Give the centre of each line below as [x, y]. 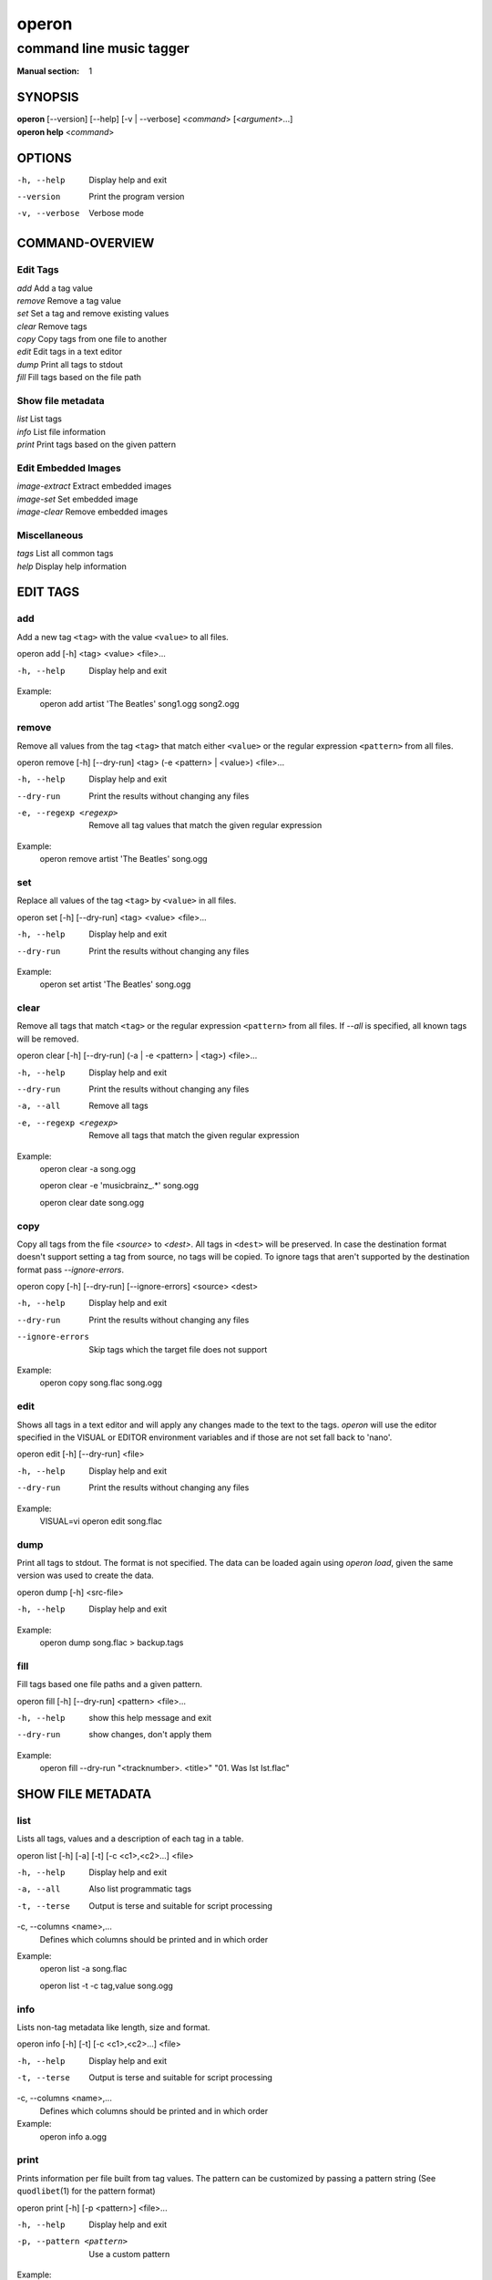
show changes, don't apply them [150, 1735]
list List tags [40, 419]
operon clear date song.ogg [92, 1202]
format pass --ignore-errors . [71, 1270]
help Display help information [72, 566]
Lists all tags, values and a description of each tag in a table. [130, 1839]
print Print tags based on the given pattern [97, 445]
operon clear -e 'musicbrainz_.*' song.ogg [119, 1186]
